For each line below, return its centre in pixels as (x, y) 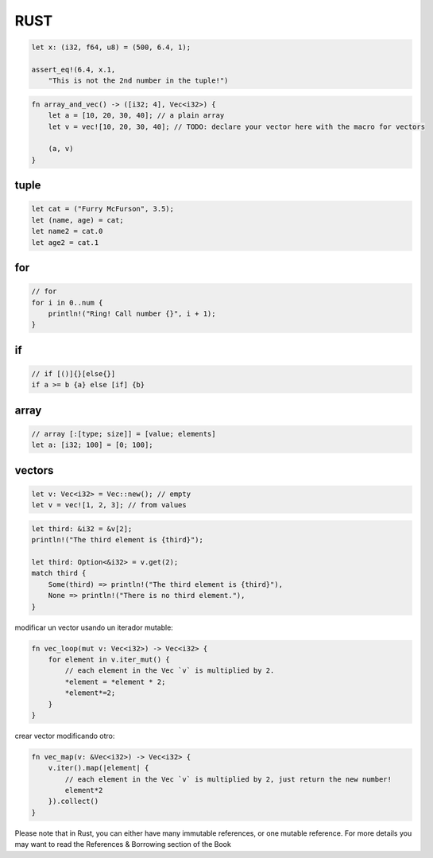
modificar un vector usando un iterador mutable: (94, 627)
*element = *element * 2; (115, 681)
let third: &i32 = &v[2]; (82, 528)
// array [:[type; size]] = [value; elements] (124, 434)
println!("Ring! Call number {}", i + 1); (132, 313)
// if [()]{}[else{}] (73, 373)
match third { (59, 573)
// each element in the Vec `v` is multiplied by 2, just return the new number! (228, 779)
